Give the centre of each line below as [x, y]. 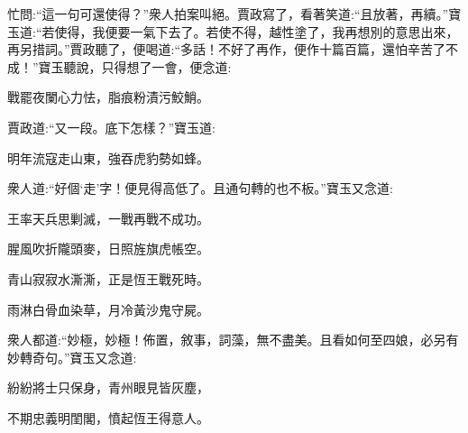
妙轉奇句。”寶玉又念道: [72, 357]
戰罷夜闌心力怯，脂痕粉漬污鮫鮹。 [108, 97]
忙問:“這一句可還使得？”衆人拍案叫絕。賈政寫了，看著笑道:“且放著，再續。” [228, 14]
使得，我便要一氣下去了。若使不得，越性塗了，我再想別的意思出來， [257, 31]
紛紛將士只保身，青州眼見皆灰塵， [108, 387]
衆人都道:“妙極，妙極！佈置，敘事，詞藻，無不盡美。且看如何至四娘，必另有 [233, 340]
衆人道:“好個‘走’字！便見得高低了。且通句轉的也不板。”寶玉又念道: [200, 188]
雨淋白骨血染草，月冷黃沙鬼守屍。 [108, 309]
